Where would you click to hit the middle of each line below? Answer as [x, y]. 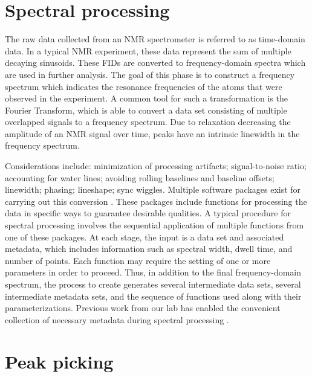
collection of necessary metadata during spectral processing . [117, 319]
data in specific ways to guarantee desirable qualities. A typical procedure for [148, 213]
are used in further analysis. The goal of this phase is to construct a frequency [150, 74]
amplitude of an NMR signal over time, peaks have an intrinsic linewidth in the [152, 133]
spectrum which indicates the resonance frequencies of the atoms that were [144, 86]
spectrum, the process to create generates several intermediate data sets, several [153, 284]
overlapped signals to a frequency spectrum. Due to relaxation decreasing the [148, 122]
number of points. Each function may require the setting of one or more [138, 260]
